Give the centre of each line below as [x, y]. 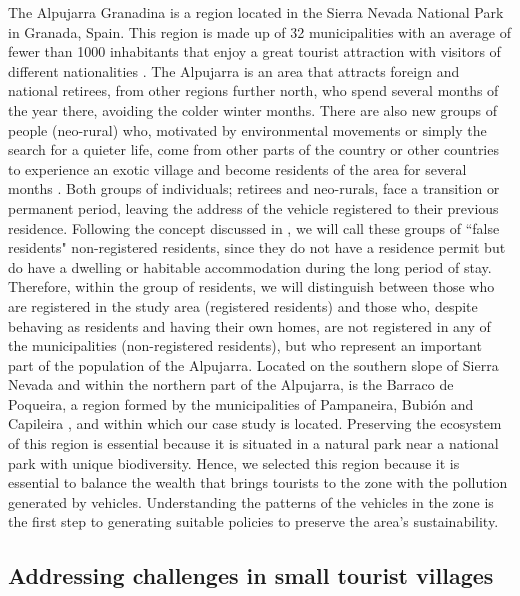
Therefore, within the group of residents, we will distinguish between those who [251, 286]
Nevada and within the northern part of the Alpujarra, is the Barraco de [231, 384]
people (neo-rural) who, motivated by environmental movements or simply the [247, 129]
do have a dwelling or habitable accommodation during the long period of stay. [250, 266]
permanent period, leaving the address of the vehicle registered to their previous [253, 207]
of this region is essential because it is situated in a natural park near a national [253, 443]
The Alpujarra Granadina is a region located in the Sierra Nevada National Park [256, 12]
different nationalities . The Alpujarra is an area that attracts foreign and [234, 70]
